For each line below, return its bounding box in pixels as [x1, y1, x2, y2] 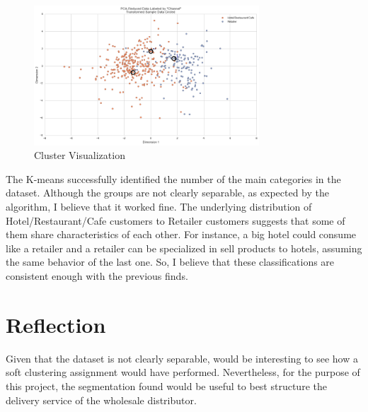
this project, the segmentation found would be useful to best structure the [6, 378, 327, 393]
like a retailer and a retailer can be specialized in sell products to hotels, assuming [6, 240, 362, 255]
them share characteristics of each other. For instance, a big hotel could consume [6, 227, 357, 242]
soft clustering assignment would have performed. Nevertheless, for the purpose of [6, 365, 360, 379]
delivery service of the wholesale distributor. [6, 392, 197, 407]
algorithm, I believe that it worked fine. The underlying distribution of [6, 199, 312, 214]
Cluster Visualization [34, 148, 125, 163]
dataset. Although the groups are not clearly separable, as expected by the [6, 185, 330, 200]
